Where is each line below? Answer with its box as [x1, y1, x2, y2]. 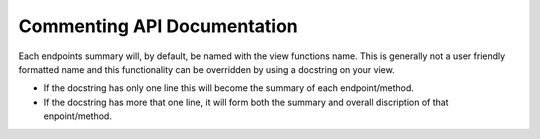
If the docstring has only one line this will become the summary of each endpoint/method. [43, 82, 415, 94]
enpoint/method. [43, 110, 112, 122]
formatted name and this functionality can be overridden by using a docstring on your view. [18, 63, 395, 75]
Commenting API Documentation [18, 15, 299, 37]
